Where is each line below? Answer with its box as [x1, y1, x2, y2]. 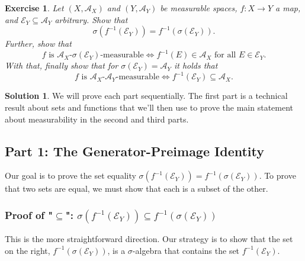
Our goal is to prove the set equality [5, 169, 136, 182]
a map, [275, 2, 301, 14]
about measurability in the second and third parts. [5, 112, 189, 125]
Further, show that [5, 37, 72, 50]
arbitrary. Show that [54, 13, 128, 25]
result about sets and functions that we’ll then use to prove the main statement [5, 101, 294, 113]
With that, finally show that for [5, 59, 118, 72]
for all [214, 51, 236, 60]
